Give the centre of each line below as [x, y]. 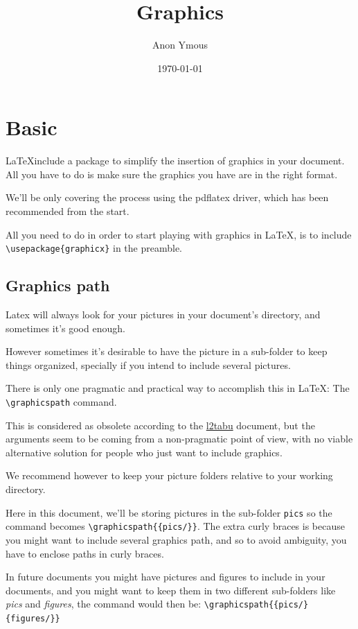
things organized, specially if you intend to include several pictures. [148, 364]
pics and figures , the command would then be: [104, 604]
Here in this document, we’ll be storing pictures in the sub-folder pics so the [169, 512]
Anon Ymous [180, 45]
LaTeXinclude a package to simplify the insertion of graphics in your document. [175, 161]
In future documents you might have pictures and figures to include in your [165, 577]
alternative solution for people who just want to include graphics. [144, 452]
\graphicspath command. [61, 402]
